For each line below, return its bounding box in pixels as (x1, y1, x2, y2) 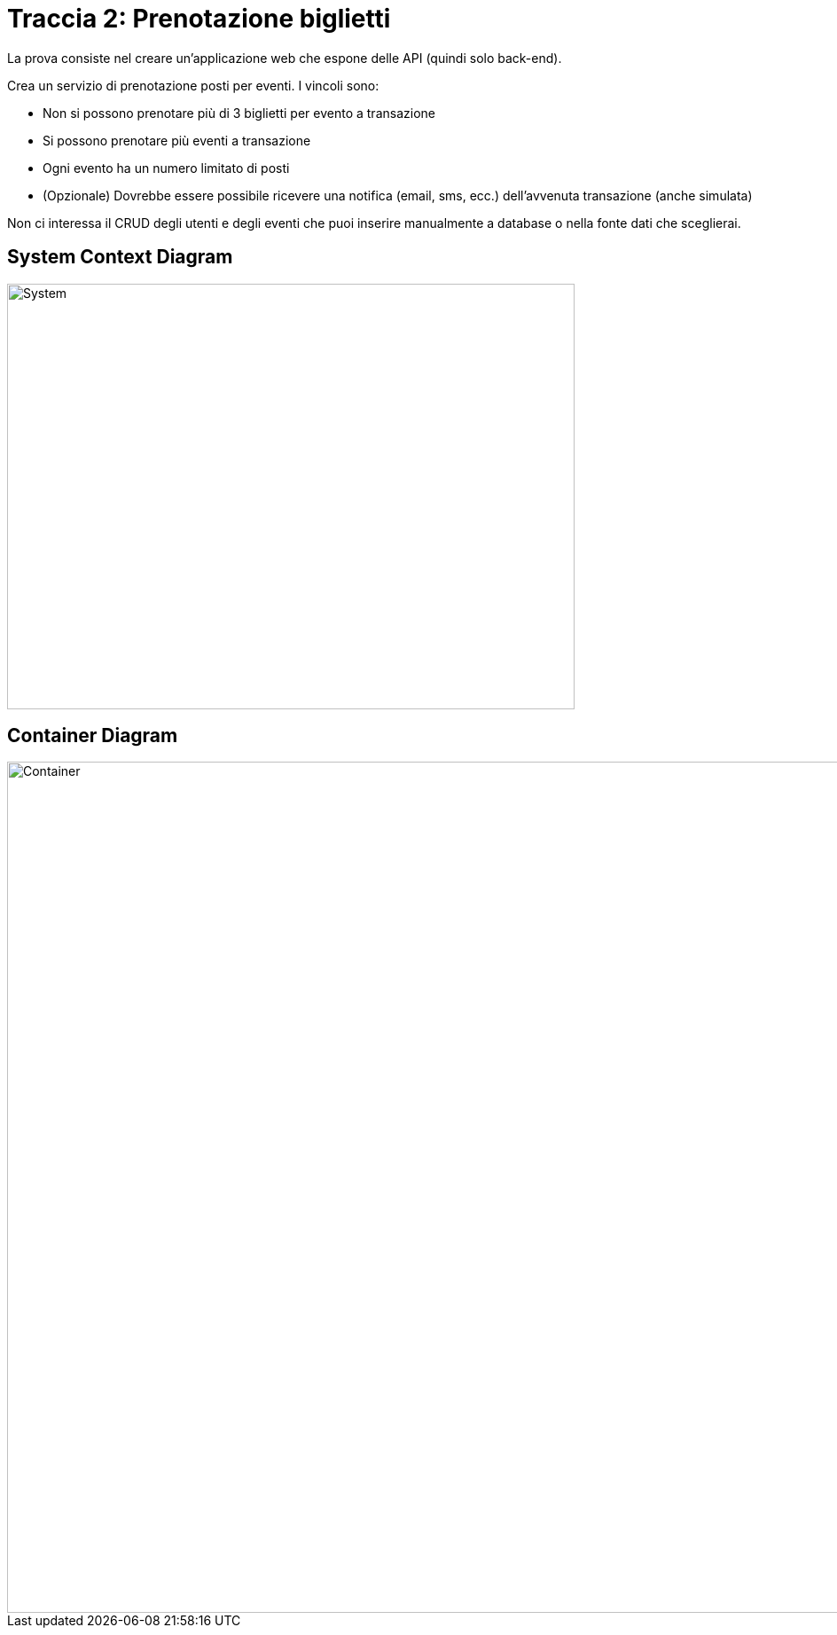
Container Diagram (7, 724, 178, 747)
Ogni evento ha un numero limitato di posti (43, 160, 290, 176)
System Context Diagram (7, 246, 233, 269)
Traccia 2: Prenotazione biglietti (7, 4, 391, 34)
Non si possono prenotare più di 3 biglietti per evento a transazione (43, 105, 435, 121)
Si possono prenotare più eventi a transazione (43, 132, 311, 148)
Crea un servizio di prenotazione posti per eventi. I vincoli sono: (7, 77, 379, 93)
